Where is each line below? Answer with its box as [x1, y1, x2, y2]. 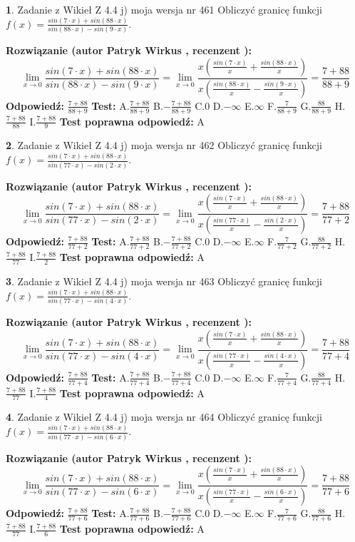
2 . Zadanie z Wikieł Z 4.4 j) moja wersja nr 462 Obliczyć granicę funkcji [6, 138, 322, 153]
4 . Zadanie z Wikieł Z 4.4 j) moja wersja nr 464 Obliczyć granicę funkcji [6, 409, 322, 424]
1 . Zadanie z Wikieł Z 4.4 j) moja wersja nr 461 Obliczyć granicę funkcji [6, 2, 322, 16]
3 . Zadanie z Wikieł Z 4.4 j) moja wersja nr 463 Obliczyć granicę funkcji [6, 273, 322, 288]
